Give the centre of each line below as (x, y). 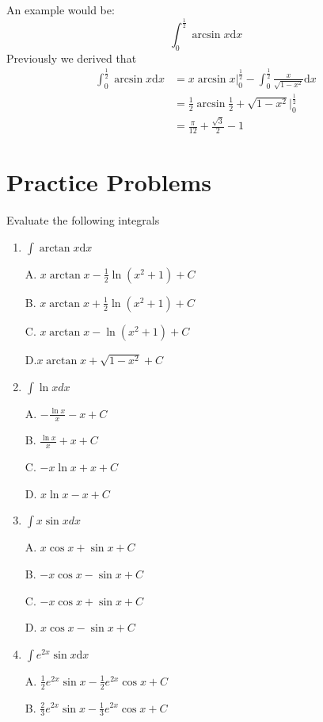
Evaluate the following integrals (83, 220)
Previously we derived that (72, 58)
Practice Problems (109, 182)
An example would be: (61, 10)
